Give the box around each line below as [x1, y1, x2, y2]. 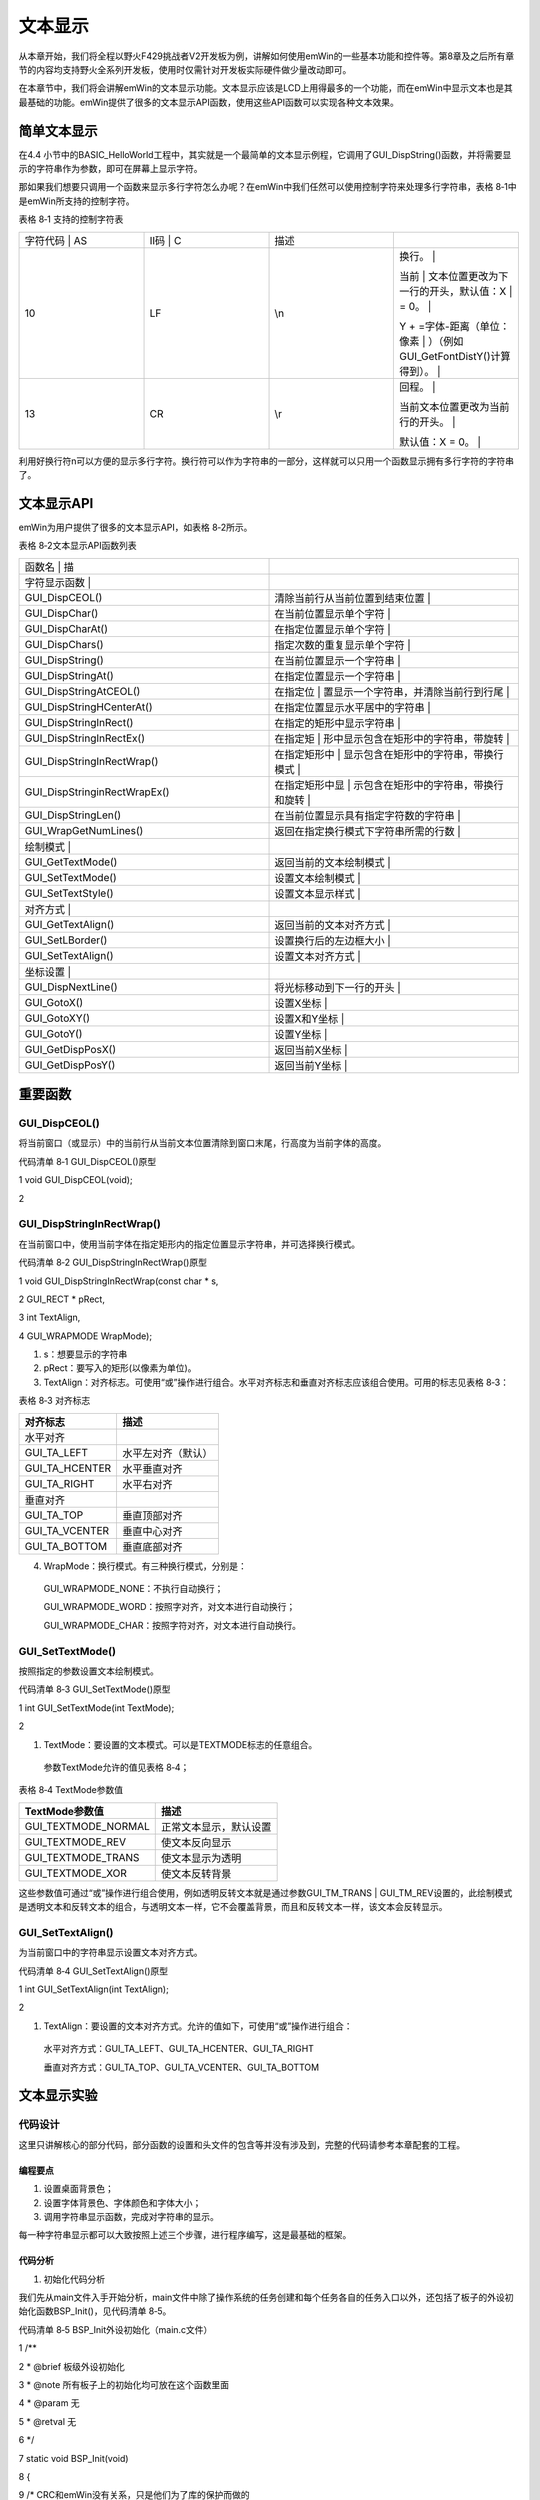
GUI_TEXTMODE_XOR [24, 1866, 127, 1880]
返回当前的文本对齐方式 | [274, 918, 392, 932]
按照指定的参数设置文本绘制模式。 [18, 1665, 159, 1677]
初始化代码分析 [43, 2273, 105, 2285]
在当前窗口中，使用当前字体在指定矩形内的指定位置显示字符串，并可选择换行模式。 [18, 1238, 360, 1250]
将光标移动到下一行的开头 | [274, 980, 402, 994]
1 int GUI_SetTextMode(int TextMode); [18, 1701, 175, 1714]
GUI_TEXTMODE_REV [24, 1835, 127, 1849]
